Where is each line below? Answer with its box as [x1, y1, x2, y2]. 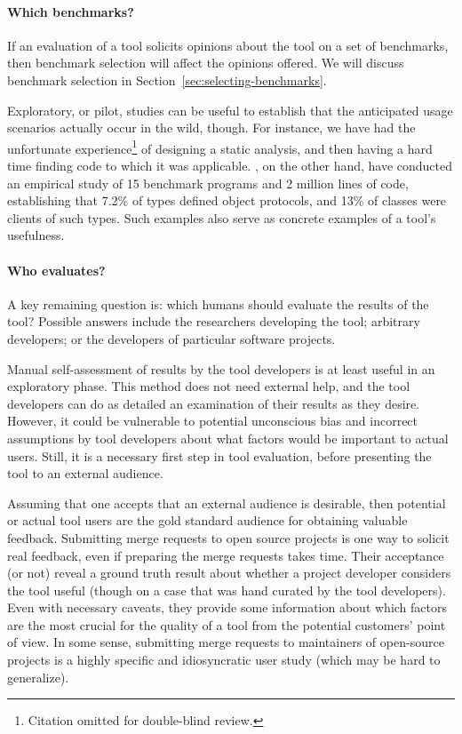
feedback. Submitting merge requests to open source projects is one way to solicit [7, 528, 450, 547]
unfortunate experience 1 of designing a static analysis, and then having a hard [7, 136, 433, 157]
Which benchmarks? [7, 2, 134, 20]
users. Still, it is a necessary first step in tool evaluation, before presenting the [7, 446, 432, 465]
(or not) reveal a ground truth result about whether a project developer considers [7, 563, 451, 582]
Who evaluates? [7, 260, 106, 279]
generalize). [7, 667, 69, 686]
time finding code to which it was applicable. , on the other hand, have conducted [7, 156, 453, 175]
